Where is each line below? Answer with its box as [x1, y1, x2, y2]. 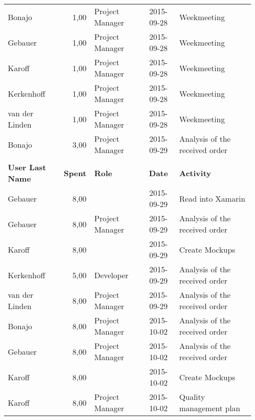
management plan [179, 402, 240, 414]
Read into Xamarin [179, 192, 246, 204]
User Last [8, 161, 47, 173]
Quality [179, 391, 205, 402]
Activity [179, 167, 211, 179]
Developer [94, 269, 128, 281]
